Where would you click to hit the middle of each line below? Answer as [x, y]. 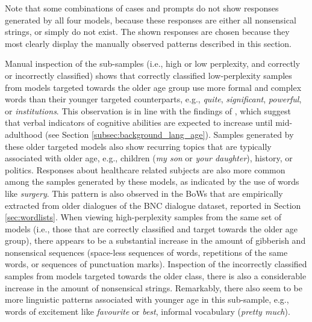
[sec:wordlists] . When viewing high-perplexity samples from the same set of [143, 217]
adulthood [24, 134]
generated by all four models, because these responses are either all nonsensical [151, 20]
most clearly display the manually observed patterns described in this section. [148, 43]
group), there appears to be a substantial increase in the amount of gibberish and [155, 240]
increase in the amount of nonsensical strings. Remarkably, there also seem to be [154, 287]
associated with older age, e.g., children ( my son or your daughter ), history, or [149, 158]
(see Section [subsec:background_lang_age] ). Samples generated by [169, 134]
